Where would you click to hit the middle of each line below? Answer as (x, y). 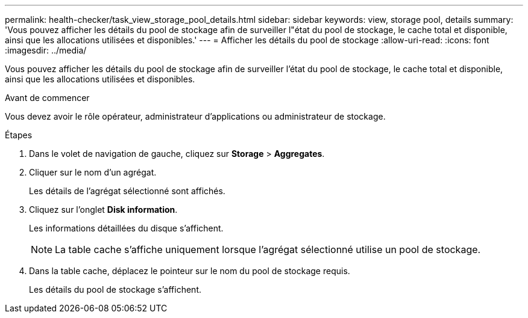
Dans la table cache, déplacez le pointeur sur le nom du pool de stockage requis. (190, 271)
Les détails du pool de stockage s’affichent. (115, 289)
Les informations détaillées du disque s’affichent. (126, 228)
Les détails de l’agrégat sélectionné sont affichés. (127, 191)
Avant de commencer (47, 98)
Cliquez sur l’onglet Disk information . (103, 209)
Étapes (19, 135)
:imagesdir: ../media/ (46, 50)
